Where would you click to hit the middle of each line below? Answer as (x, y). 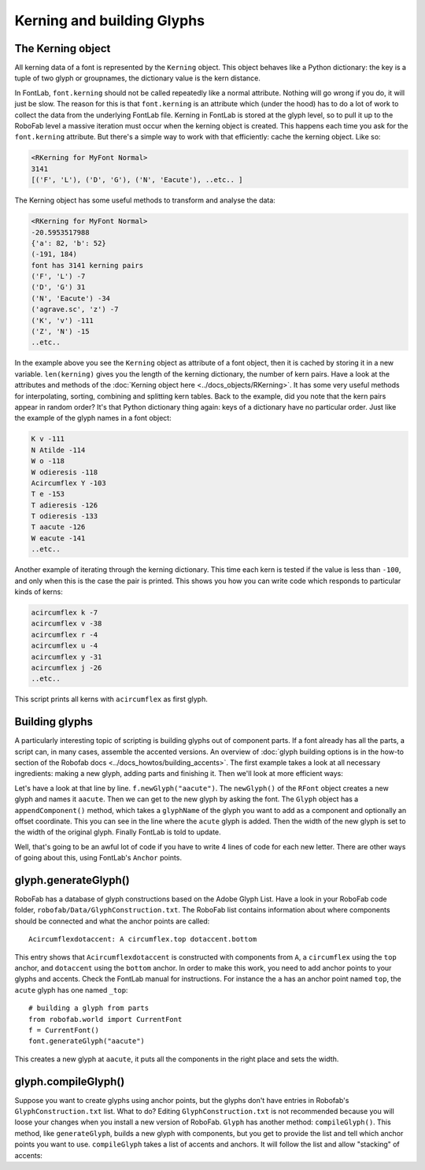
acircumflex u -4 (65, 646)
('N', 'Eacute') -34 (70, 298)
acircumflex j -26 (67, 667)
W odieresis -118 (65, 472)
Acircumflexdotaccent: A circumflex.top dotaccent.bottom (143, 939)
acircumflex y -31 (67, 657)
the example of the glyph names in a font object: (93, 418)
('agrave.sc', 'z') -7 (75, 310)
